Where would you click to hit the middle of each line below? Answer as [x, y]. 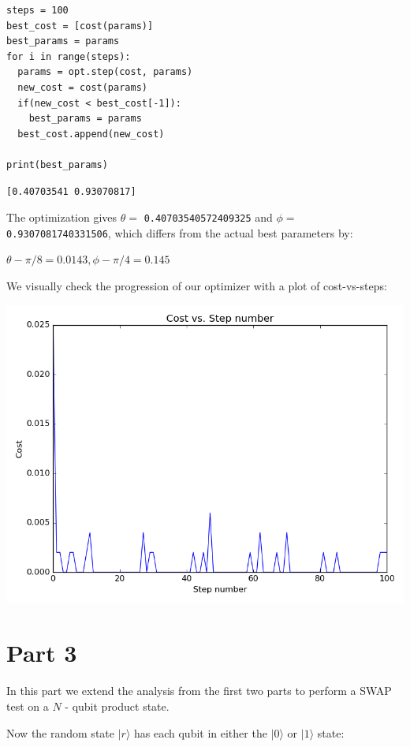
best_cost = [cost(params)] [80, 26]
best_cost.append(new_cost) [91, 134]
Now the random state [60, 732]
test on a [28, 706]
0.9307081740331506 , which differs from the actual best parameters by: [180, 232]
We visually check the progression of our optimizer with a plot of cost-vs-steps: [197, 286]
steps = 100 [37, 10]
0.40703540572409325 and [208, 217]
